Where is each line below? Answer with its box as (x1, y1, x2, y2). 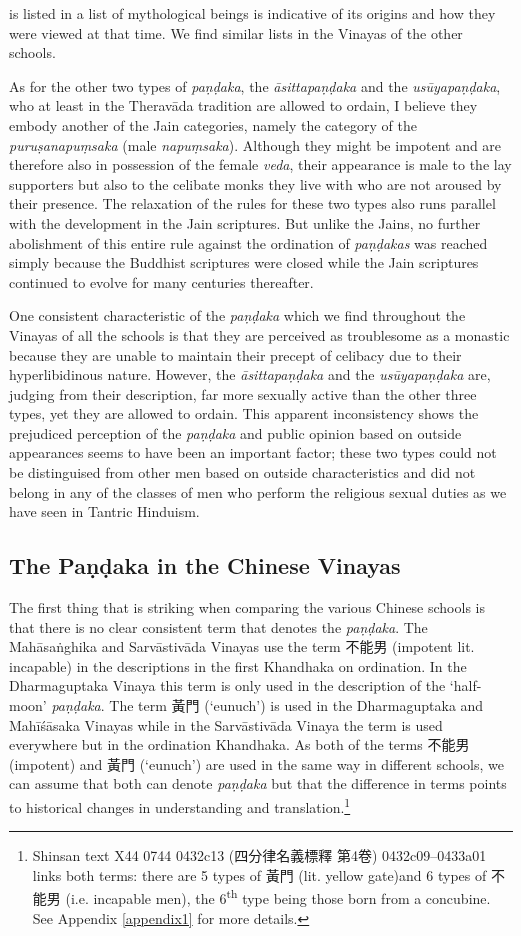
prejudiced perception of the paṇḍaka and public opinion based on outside (9, 422, 462, 443)
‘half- (449, 675, 482, 696)
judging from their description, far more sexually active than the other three (9, 383, 477, 404)
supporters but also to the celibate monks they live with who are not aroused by (9, 173, 502, 194)
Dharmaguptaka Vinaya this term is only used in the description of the (9, 675, 446, 696)
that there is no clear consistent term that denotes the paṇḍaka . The (9, 616, 428, 637)
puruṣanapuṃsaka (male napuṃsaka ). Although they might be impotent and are (9, 134, 502, 155)
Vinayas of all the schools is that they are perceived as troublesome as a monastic (9, 324, 510, 345)
